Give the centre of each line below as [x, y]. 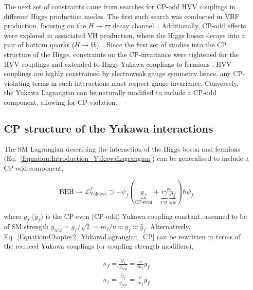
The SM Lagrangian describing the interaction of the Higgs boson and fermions [122, 148]
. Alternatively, [168, 226]
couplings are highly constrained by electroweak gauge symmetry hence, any [117, 73]
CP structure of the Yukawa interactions [108, 128]
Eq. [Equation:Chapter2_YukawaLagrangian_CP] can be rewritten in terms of [122, 236]
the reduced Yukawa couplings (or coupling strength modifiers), [99, 246]
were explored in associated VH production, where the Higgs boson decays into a [125, 35]
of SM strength [26, 226]
